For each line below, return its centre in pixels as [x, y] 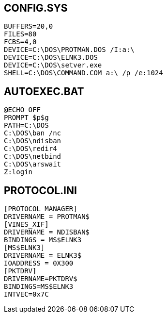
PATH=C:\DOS [26, 125]
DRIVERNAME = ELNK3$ [43, 256]
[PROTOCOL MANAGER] [41, 209]
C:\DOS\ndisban [33, 141]
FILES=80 [20, 34]
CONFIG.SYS [36, 8]
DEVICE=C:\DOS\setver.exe [53, 65]
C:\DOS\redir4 [30, 149]
